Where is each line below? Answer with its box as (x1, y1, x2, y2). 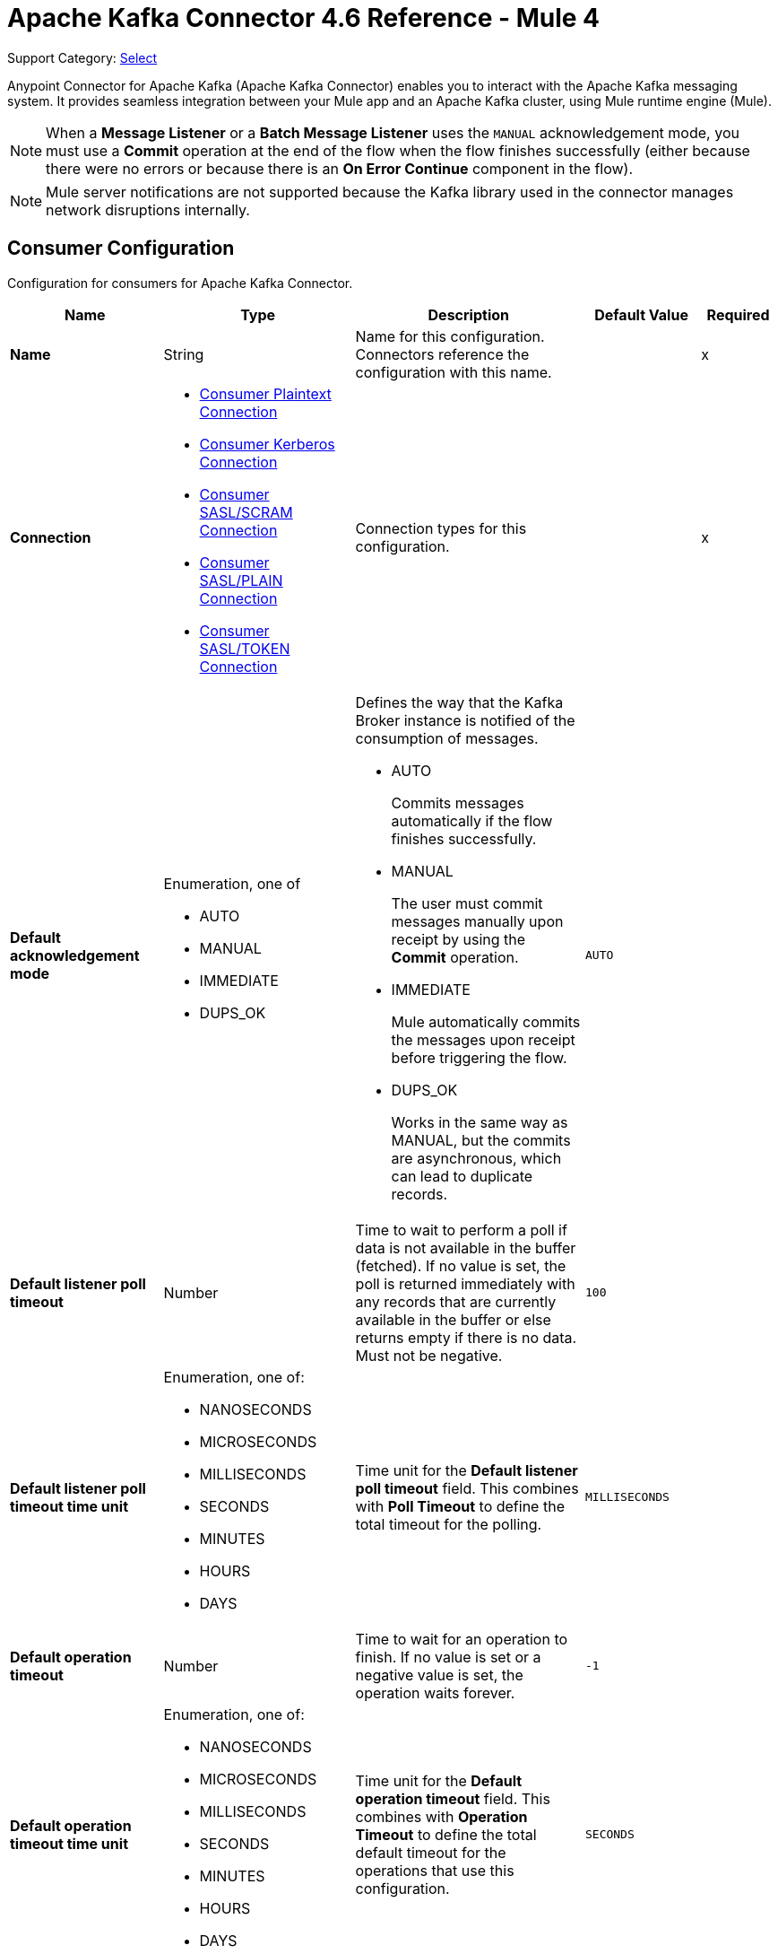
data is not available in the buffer (355, 1238, 576, 1257)
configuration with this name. (355, 362, 552, 381)
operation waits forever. (355, 1683, 515, 1702)
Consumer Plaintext (199, 384, 332, 403)
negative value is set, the (355, 1665, 523, 1684)
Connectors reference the (355, 345, 530, 363)
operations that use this (355, 1861, 514, 1880)
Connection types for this (355, 519, 527, 537)
